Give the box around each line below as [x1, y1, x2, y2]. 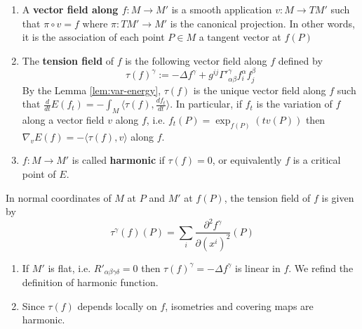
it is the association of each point [22, 30, 165, 44]
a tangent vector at [199, 30, 281, 44]
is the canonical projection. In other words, [170, 15, 355, 30]
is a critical [293, 153, 341, 167]
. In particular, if [170, 96, 243, 111]
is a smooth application [171, 2, 272, 16]
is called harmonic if [72, 153, 165, 167]
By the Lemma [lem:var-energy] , [22, 82, 161, 97]
